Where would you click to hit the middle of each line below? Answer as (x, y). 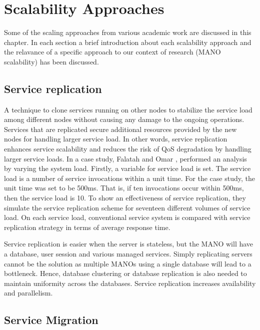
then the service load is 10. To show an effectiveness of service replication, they (125, 198)
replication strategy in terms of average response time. (87, 227)
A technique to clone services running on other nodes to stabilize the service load (128, 109)
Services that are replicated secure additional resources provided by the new (120, 129)
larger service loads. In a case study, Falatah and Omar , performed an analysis (125, 158)
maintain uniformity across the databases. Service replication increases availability (130, 283)
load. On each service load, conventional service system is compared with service (127, 217)
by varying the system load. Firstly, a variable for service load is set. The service (127, 168)
